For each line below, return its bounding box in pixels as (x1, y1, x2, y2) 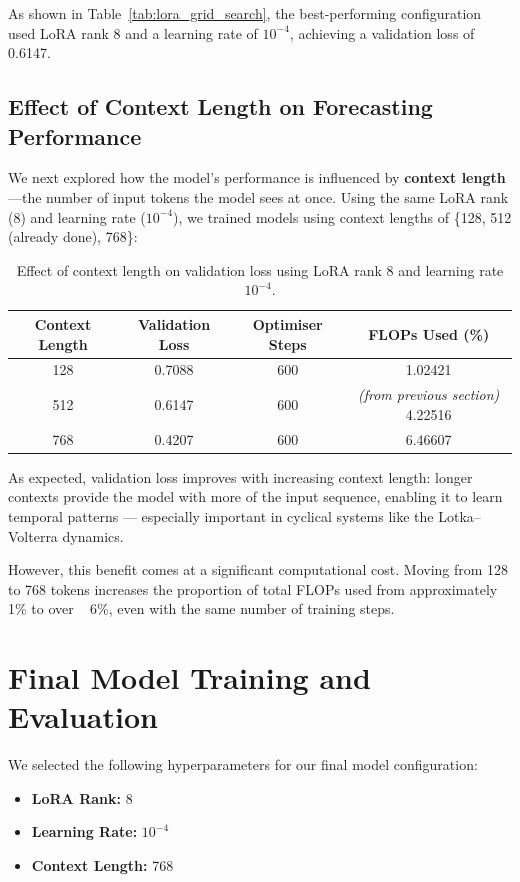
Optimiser (252, 313, 323, 334)
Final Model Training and (8, 657, 371, 698)
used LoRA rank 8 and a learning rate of (8, 22, 258, 43)
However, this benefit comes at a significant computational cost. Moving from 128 (8, 559, 509, 580)
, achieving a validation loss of (289, 22, 475, 43)
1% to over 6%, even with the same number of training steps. (8, 598, 395, 619)
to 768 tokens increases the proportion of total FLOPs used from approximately (8, 578, 498, 599)
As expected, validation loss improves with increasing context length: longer (8, 466, 473, 487)
